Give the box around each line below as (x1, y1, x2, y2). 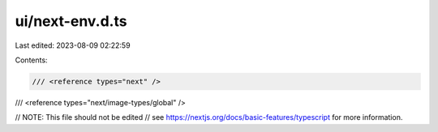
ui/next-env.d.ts (15, 12, 127, 30)
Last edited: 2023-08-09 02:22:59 (15, 40, 131, 50)
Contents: (15, 55, 48, 65)
